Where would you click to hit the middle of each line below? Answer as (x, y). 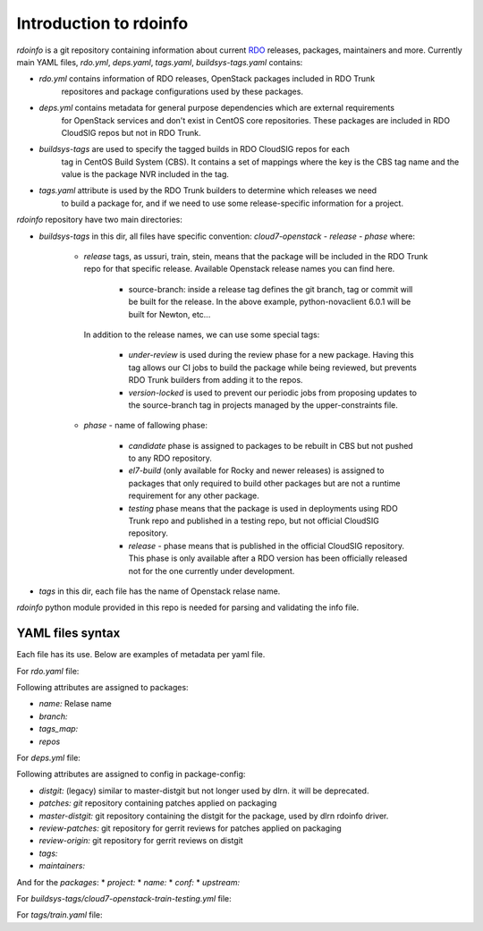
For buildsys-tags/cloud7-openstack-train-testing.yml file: (124, 898)
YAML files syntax (68, 634)
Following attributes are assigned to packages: (102, 688)
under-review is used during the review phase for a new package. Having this (271, 355)
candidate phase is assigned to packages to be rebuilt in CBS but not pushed (271, 445)
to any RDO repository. (170, 458)
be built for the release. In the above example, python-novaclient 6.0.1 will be (270, 302)
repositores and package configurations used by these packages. (182, 91)
